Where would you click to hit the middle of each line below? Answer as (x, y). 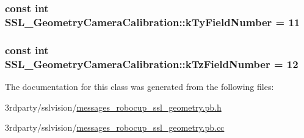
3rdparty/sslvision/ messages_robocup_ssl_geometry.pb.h (113, 107)
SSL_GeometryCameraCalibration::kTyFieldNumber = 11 (153, 22)
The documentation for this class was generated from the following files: (139, 86)
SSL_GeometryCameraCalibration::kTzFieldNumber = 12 (152, 64)
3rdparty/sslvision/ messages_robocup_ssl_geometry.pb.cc (115, 127)
